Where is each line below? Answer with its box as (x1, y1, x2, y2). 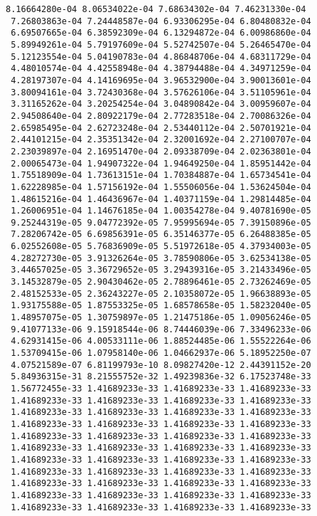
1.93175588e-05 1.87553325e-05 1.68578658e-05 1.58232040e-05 (11, 300, 311, 311)
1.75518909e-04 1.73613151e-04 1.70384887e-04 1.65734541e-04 (11, 170, 311, 181)
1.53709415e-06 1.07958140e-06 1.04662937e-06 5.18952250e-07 (11, 348, 311, 359)
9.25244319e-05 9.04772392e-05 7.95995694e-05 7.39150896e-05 (11, 217, 311, 228)
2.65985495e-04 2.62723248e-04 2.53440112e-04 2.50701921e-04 (11, 122, 311, 133)
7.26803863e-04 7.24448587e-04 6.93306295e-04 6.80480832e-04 (11, 16, 311, 26)
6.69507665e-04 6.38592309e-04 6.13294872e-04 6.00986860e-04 (11, 28, 311, 38)
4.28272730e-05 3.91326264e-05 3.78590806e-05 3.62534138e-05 (11, 253, 311, 263)
